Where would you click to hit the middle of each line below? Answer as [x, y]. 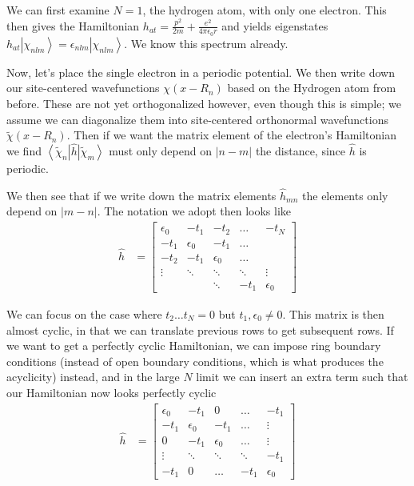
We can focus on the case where [84, 314]
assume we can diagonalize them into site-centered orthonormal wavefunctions [197, 119]
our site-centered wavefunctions [83, 88]
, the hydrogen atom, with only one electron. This [265, 10]
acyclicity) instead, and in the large [93, 377]
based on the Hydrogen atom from [312, 88]
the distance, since [301, 151]
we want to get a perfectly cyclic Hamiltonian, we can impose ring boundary [194, 345]
